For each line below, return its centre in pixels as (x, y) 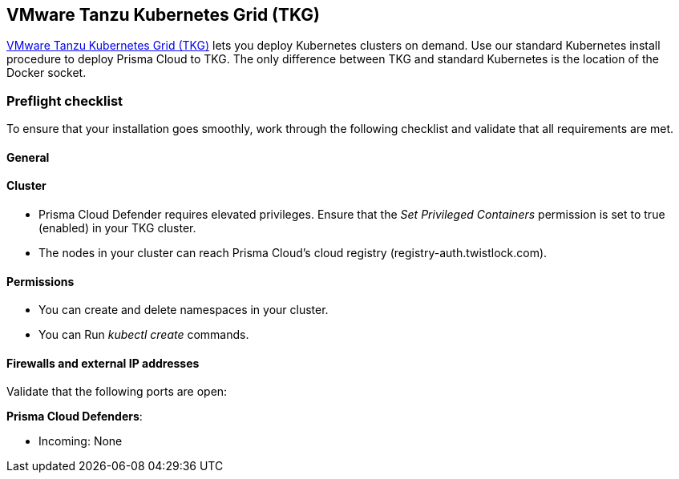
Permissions (40, 281)
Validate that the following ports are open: (117, 392)
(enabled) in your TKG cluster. (117, 228)
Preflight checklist (65, 101)
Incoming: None (81, 441)
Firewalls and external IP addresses (103, 363)
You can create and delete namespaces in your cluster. (184, 310)
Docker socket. (46, 73)
